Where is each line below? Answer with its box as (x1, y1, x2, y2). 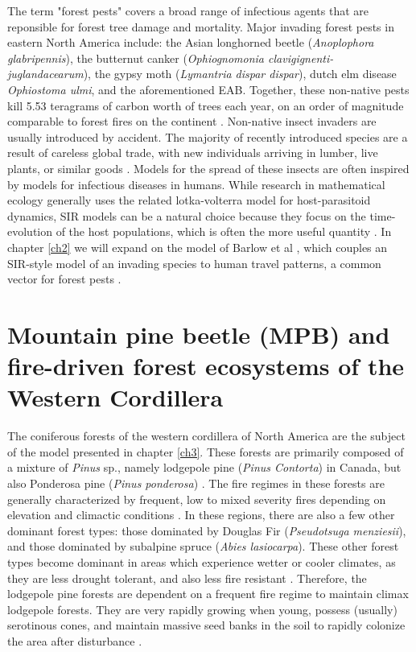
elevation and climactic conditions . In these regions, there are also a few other (7, 506, 395, 523)
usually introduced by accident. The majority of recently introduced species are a (7, 128, 408, 145)
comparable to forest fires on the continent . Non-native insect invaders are (7, 113, 377, 130)
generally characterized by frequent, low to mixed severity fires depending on (7, 490, 386, 507)
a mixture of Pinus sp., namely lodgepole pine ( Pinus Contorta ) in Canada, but (7, 459, 402, 476)
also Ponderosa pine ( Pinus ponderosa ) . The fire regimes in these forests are (7, 474, 385, 491)
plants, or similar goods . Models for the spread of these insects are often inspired (7, 159, 410, 176)
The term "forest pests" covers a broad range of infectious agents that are (7, 2, 369, 19)
